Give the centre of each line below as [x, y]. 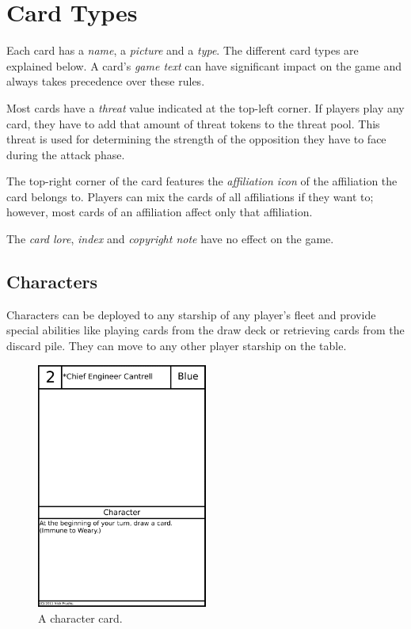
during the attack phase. [66, 154]
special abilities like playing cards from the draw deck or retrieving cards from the [205, 330]
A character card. [80, 618]
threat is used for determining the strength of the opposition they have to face [196, 139]
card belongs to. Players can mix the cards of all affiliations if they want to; [190, 196]
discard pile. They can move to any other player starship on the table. [177, 346]
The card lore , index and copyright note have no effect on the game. [170, 239]
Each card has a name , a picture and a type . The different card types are [183, 50]
